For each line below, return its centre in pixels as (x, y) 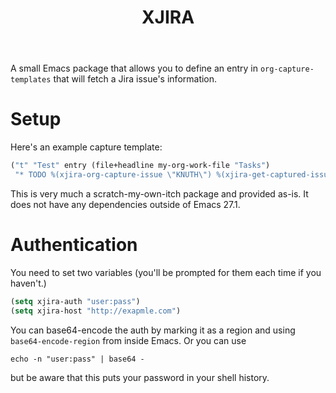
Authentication (74, 245)
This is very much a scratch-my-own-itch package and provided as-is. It (159, 193)
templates (31, 80)
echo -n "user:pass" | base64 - (77, 359)
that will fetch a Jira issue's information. (135, 79)
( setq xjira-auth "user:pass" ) (75, 301)
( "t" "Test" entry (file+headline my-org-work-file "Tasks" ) (140, 166)
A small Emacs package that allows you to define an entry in (134, 68)
